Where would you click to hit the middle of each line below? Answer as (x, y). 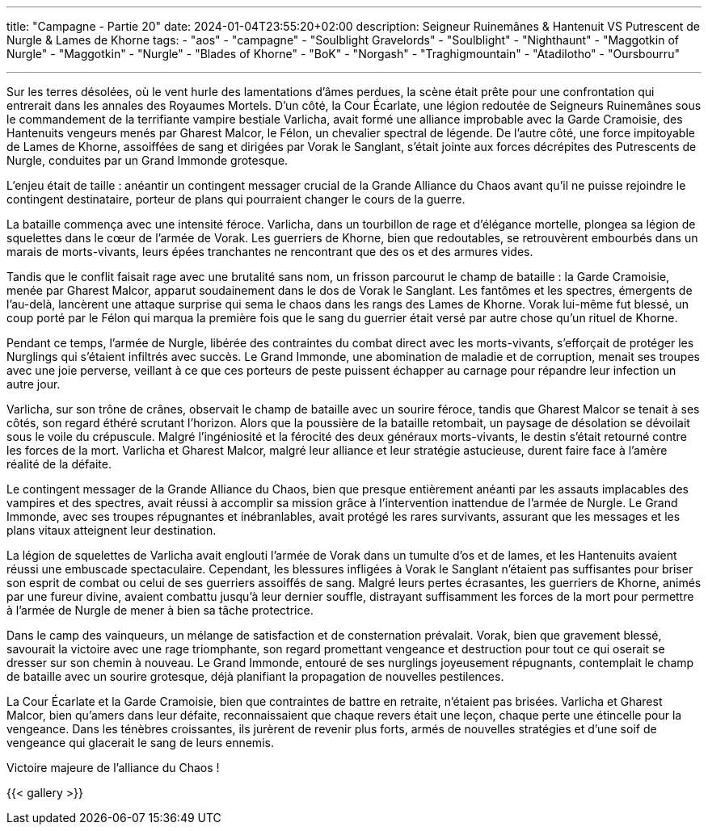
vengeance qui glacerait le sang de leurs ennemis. (140, 743)
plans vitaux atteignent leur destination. (112, 530)
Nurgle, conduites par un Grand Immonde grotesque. (147, 160)
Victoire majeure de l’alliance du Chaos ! (113, 768)
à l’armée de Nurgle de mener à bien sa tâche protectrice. (160, 610)
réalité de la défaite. (59, 464)
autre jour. (34, 384)
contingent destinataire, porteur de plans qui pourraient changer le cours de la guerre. (236, 199)
